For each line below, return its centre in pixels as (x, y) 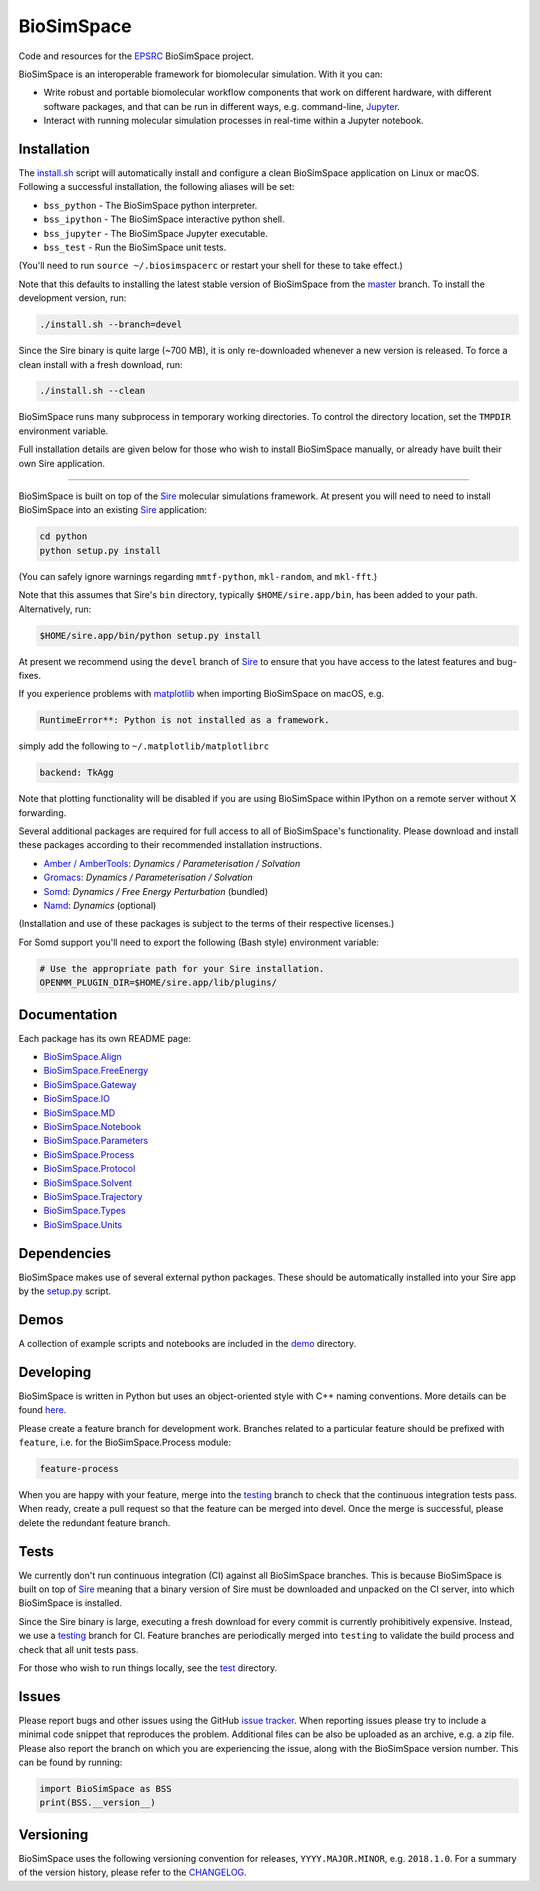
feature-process (79, 1468)
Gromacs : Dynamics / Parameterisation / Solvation (148, 877)
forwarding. (42, 812)
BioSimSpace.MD (79, 1112)
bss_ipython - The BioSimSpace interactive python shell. (164, 219)
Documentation (68, 1014)
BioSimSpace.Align (82, 1057)
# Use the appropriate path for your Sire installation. (182, 968)
